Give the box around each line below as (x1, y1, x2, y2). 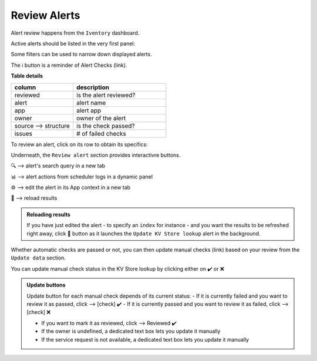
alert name (76, 99, 106, 107)
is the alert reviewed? (76, 91, 136, 99)
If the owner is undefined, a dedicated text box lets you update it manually (41, 328, 221, 335)
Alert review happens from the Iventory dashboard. (11, 29, 140, 36)
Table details (11, 72, 43, 79)
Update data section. (11, 254, 66, 261)
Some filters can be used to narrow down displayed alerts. (11, 50, 152, 58)
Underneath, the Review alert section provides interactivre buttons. (11, 151, 181, 158)
